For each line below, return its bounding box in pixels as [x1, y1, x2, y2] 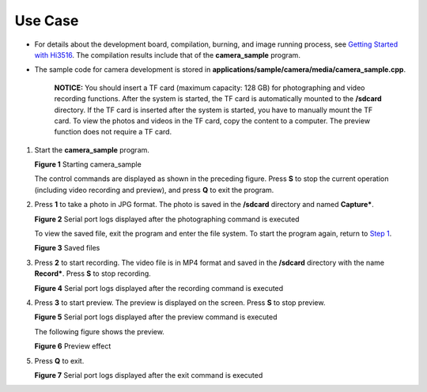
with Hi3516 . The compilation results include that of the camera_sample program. [34, 50, 300, 59]
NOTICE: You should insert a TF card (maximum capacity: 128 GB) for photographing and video [54, 83, 365, 92]
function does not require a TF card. [54, 127, 172, 137]
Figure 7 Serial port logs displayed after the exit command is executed [34, 370, 263, 379]
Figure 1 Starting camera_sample [34, 160, 142, 169]
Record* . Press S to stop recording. [34, 269, 152, 278]
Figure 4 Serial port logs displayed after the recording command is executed [34, 283, 284, 292]
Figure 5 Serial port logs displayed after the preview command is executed [34, 312, 278, 322]
